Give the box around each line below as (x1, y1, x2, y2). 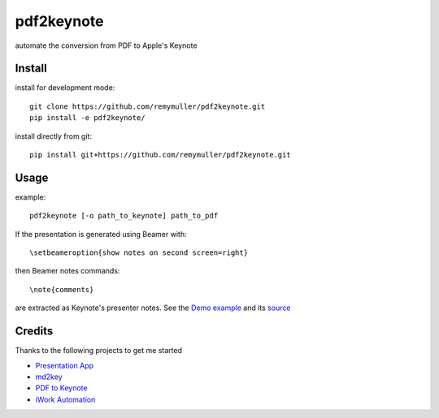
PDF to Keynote (35, 383, 88, 393)
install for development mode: (15, 83, 115, 93)
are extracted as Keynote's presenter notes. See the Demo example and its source (15, 303, 291, 312)
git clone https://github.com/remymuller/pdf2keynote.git (29, 101, 266, 111)
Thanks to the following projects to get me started (15, 346, 183, 356)
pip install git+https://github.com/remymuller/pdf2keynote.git (29, 150, 292, 160)
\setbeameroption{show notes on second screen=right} (29, 248, 248, 257)
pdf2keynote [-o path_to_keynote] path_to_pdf (29, 211, 219, 221)
